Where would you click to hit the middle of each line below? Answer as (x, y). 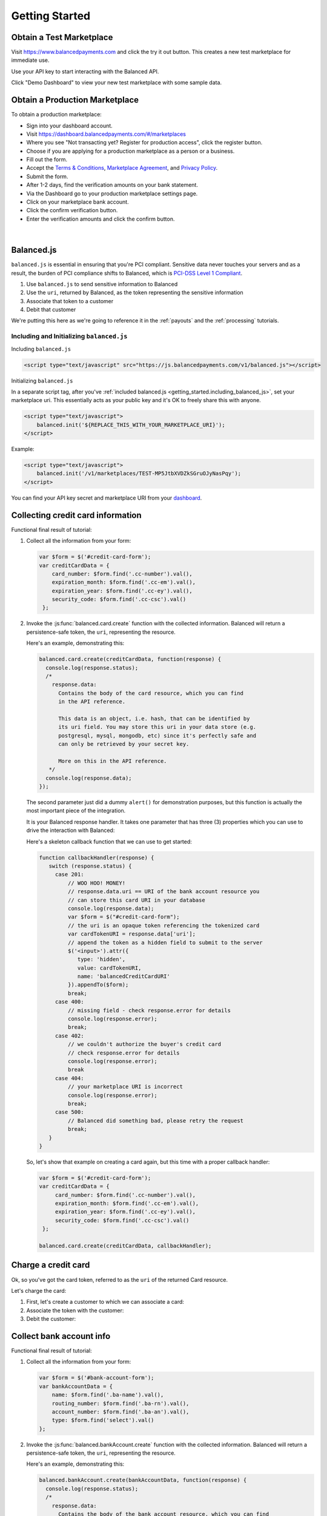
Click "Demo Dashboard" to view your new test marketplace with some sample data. (117, 82)
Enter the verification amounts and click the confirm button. (101, 219)
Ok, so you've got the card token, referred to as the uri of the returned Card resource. (120, 1280)
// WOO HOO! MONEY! (97, 883)
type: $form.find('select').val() (103, 1420)
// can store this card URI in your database (136, 900)
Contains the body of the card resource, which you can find (151, 693)
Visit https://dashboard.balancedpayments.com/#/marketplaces (106, 134)
